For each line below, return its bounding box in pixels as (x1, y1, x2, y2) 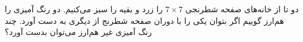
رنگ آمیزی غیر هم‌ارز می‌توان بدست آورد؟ (5, 26, 152, 38)
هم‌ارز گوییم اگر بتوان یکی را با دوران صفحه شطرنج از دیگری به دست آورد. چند (5, 14, 284, 26)
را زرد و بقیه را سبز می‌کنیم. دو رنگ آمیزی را (5, 3, 163, 15)
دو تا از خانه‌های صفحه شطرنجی (185, 3, 299, 15)
